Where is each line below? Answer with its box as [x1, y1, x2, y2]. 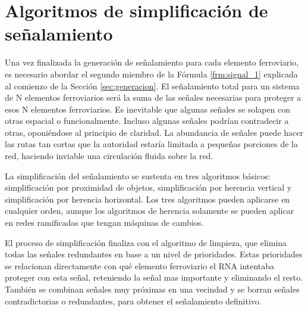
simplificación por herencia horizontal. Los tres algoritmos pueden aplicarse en [5, 192, 290, 205]
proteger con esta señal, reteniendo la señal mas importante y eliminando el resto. [5, 271, 303, 284]
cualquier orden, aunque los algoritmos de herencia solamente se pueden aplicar [5, 204, 294, 217]
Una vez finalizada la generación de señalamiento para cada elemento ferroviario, [5, 56, 299, 69]
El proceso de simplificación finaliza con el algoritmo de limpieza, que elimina [5, 236, 287, 248]
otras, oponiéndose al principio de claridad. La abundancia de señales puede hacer [5, 126, 303, 138]
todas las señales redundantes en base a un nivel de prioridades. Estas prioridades [5, 248, 303, 260]
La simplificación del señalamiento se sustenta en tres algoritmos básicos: [5, 169, 271, 182]
